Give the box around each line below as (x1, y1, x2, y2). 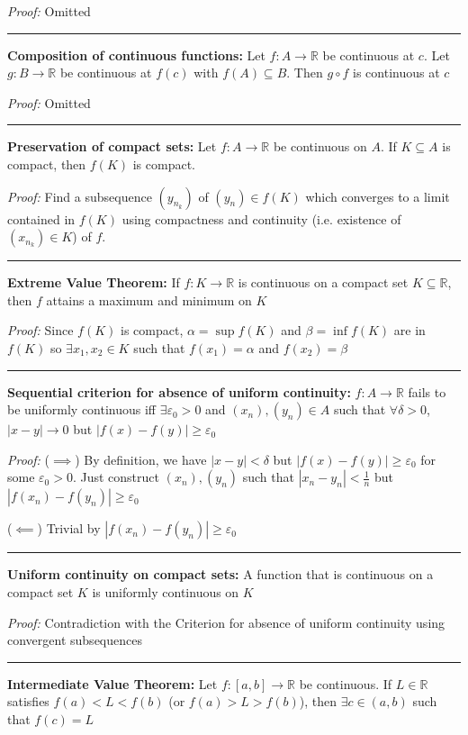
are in (393, 321, 426, 340)
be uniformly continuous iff (7, 400, 157, 419)
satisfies (7, 692, 49, 711)
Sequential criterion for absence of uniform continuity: (7, 382, 351, 401)
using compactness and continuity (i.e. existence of (121, 209, 401, 228)
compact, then (7, 154, 86, 173)
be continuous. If (299, 674, 392, 693)
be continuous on (273, 137, 367, 156)
